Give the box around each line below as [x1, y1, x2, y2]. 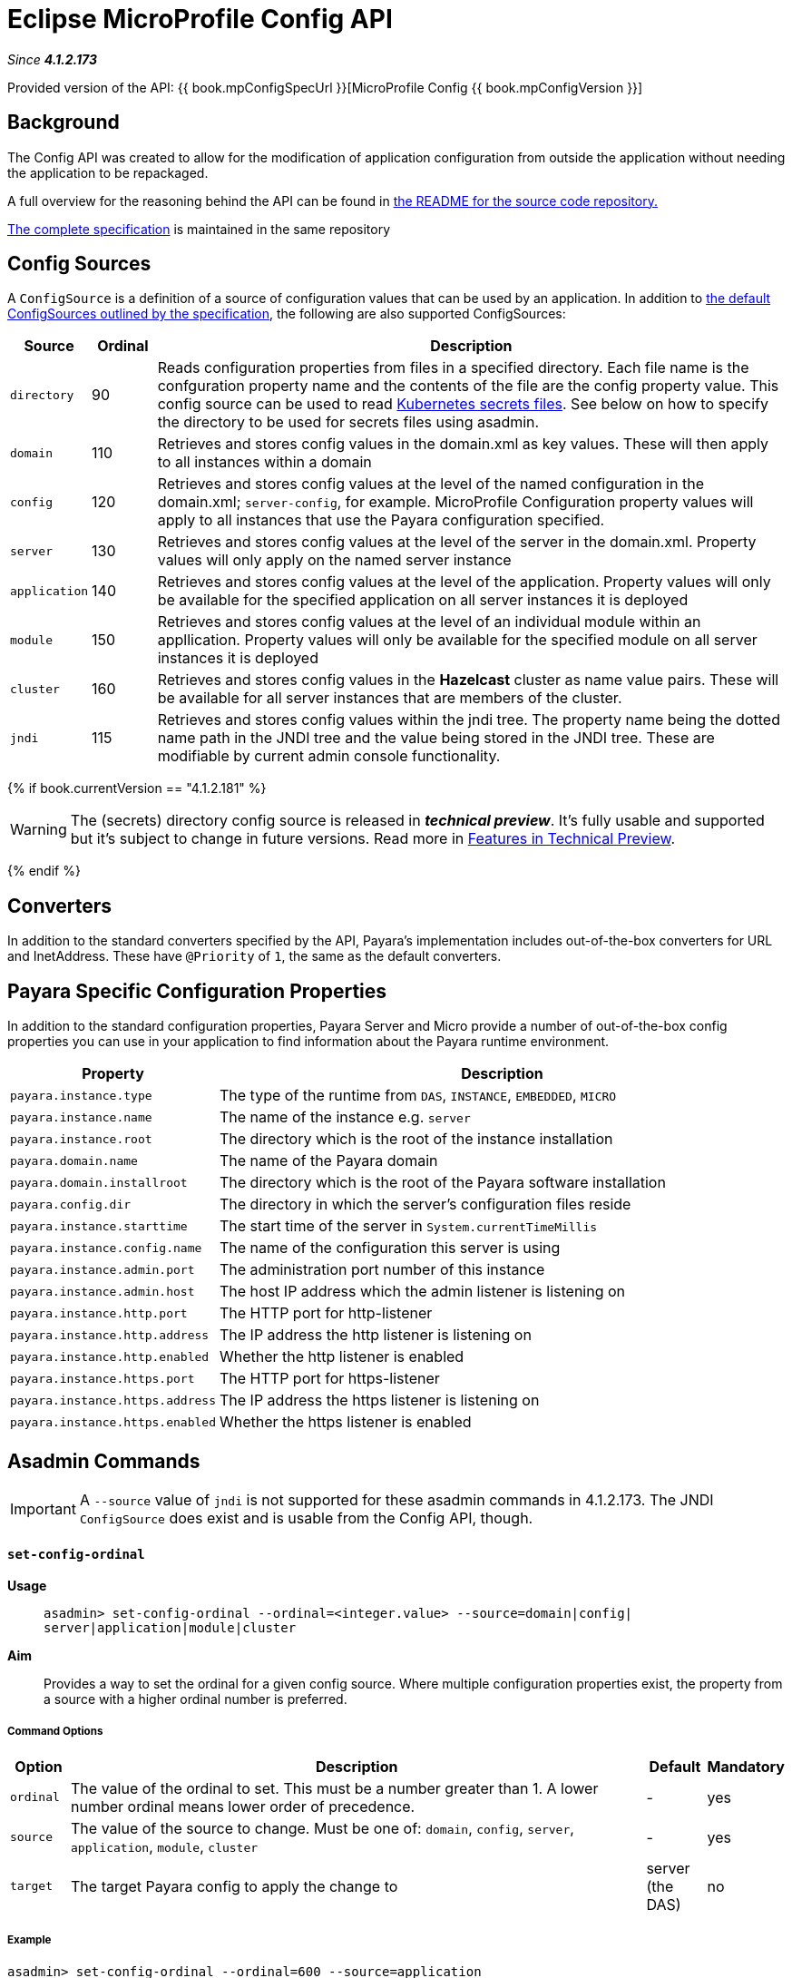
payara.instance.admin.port [10, 1262, 195, 1277]
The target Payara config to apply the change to [71, 1876, 398, 1895]
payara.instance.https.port [10, 1371, 195, 1386]
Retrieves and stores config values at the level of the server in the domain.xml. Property [157, 533, 757, 552]
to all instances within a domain [157, 453, 372, 472]
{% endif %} [7, 863, 81, 879]
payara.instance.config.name [10, 1240, 202, 1255]
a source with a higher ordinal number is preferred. [44, 1691, 347, 1708]
